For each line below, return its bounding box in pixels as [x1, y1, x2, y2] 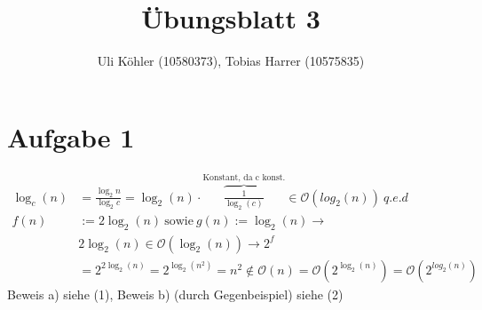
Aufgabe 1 [7, 118, 135, 155]
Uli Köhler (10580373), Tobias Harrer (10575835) [97, 52, 365, 70]
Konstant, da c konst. [202, 173, 286, 183]
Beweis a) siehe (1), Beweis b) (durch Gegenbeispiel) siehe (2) [7, 284, 344, 303]
